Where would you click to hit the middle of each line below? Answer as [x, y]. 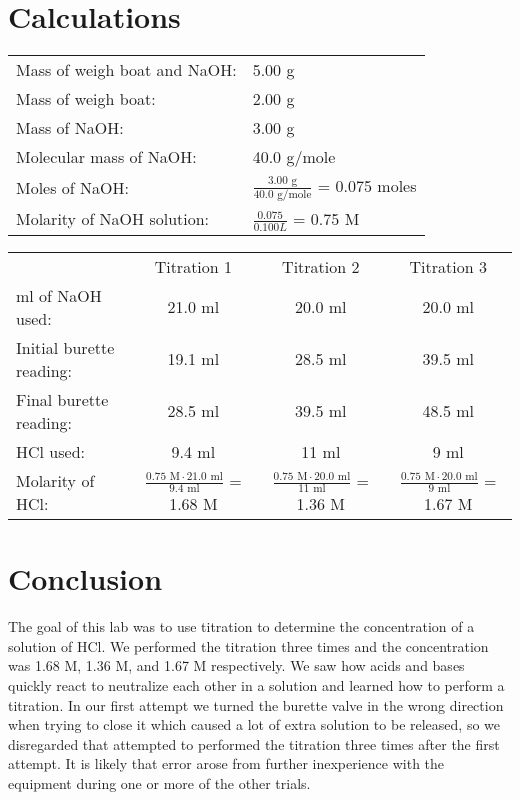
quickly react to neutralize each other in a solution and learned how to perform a [256, 685]
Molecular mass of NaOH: [106, 157]
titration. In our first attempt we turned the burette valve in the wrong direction [256, 704]
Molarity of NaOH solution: [113, 219]
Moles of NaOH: [72, 188]
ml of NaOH [59, 295]
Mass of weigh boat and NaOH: [126, 70]
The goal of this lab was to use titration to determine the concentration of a [241, 626]
